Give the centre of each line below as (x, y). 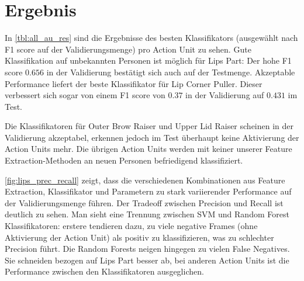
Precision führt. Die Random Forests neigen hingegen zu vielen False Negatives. (147, 249)
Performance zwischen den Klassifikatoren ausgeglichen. (104, 271)
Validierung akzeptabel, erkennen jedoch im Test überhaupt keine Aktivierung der (152, 137)
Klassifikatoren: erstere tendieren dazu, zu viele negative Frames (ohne (131, 226)
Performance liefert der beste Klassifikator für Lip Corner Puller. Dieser (134, 83)
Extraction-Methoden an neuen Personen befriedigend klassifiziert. (124, 160)
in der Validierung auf (225, 95)
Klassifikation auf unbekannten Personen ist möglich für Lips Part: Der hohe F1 (148, 60)
